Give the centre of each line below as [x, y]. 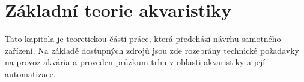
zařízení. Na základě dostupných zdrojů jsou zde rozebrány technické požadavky [152, 50]
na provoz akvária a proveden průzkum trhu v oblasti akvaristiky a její [135, 62]
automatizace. [30, 73]
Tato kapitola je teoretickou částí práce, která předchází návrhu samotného [143, 39]
